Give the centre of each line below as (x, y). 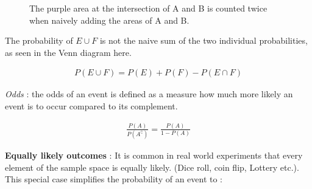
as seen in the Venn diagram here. (68, 52)
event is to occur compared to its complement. (91, 106)
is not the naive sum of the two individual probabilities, (204, 40)
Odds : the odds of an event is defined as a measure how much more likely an (149, 94)
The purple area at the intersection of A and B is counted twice (148, 8)
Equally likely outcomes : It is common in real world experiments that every (154, 155)
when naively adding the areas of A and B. (109, 20)
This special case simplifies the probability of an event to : (114, 179)
